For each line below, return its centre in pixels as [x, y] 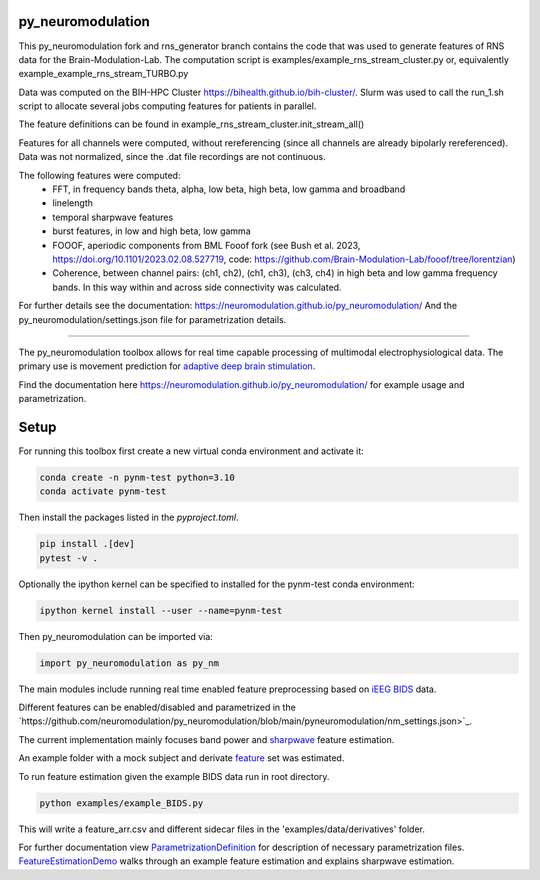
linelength [73, 203]
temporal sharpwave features [113, 217]
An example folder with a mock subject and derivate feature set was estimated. [181, 758]
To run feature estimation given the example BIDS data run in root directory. [174, 776]
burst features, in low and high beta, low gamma [151, 231]
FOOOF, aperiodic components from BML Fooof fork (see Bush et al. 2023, [206, 245]
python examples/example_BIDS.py [121, 803]
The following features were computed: [99, 175]
